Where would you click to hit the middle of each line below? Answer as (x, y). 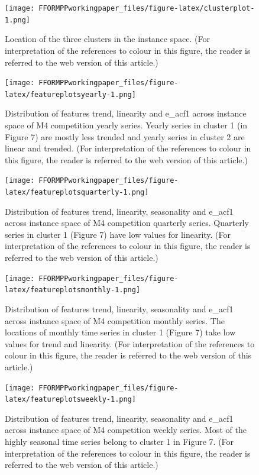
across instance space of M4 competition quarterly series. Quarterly (127, 223)
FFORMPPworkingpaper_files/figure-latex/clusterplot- (147, 8)
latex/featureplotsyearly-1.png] (70, 94)
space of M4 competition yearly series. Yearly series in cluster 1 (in (126, 125)
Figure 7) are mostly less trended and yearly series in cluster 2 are (125, 136)
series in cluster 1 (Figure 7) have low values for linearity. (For (118, 234)
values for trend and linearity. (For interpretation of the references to (130, 343)
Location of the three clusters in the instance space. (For (107, 39)
